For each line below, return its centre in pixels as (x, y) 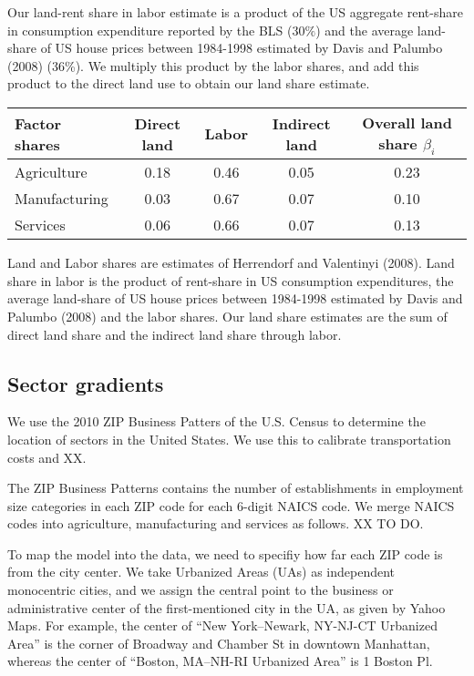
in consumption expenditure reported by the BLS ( (150, 30)
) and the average (365, 30)
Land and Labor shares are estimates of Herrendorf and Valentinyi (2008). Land (231, 263)
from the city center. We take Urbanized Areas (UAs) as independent (201, 572)
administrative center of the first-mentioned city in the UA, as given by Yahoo (227, 607)
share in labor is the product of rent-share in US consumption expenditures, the (231, 280)
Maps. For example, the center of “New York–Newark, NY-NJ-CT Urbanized (222, 625)
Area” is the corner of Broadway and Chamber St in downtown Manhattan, (219, 643)
